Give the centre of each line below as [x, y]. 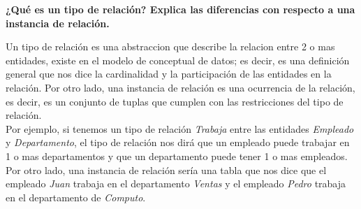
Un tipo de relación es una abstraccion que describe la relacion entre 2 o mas [170, 46]
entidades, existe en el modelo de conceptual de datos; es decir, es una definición [178, 60]
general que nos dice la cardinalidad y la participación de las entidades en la [169, 74]
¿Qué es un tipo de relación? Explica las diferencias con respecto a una [180, 9]
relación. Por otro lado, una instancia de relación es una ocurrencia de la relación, [180, 87]
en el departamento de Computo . [76, 197]
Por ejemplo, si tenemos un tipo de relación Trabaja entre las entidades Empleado [180, 128]
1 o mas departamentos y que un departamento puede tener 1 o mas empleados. [177, 156]
